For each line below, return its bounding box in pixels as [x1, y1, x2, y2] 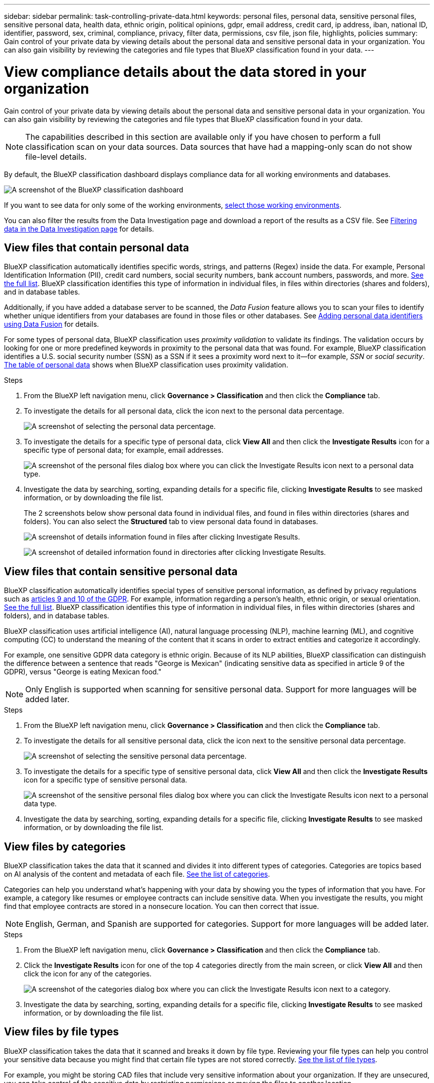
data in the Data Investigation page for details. [4, 224, 154, 233]
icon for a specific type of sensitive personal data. [24, 776, 187, 784]
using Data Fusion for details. [4, 320, 99, 329]
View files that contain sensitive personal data [4, 565, 238, 578]
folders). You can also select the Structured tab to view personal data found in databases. [24, 517, 318, 526]
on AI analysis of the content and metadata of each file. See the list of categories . [4, 870, 270, 879]
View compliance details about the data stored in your [4, 63, 367, 80]
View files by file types [4, 1025, 119, 1038]
